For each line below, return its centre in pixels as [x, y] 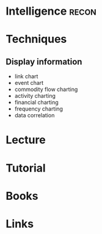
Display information [44, 61]
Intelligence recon [51, 11]
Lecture [26, 140]
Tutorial [26, 168]
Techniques [36, 39]
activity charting [35, 96]
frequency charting [39, 109]
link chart [26, 76]
